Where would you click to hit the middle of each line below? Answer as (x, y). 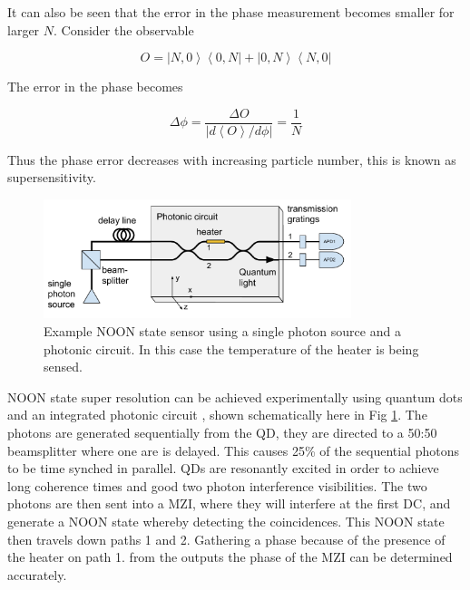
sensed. (63, 367)
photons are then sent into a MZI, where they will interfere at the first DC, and (229, 503)
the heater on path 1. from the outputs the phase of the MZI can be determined (230, 557)
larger (24, 29)
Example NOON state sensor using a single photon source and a (222, 331)
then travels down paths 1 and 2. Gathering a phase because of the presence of (226, 539)
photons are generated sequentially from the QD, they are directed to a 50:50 (222, 433)
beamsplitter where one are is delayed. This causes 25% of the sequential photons (233, 450)
